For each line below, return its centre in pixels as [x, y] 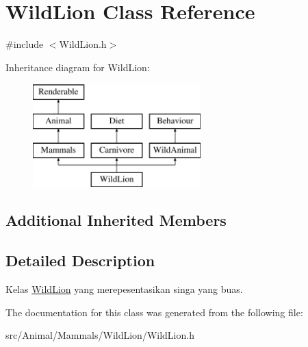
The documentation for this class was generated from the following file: [154, 312]
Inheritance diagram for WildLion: [78, 67]
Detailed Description [80, 260]
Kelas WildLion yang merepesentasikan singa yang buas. [124, 289]
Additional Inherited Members [116, 220]
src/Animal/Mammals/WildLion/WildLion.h [100, 335]
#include [25, 44]
